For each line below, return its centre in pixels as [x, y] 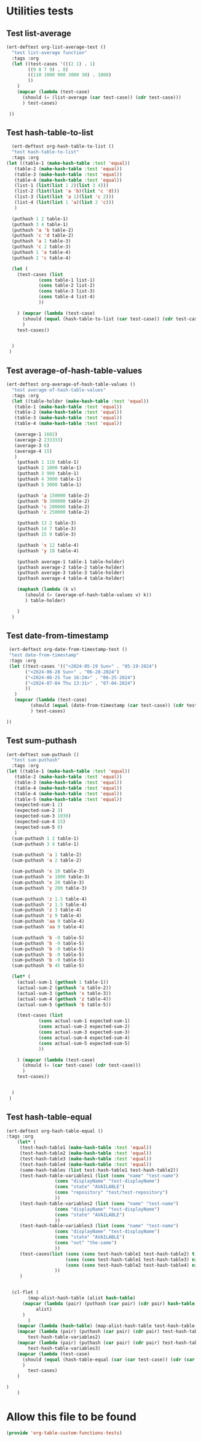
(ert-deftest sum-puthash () [43, 754]
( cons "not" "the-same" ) [86, 1243]
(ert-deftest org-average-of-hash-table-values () [71, 384]
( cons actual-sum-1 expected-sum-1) [84, 1021]
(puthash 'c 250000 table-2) [54, 513]
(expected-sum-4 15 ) [40, 822]
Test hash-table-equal [49, 1117]
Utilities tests [40, 11]
